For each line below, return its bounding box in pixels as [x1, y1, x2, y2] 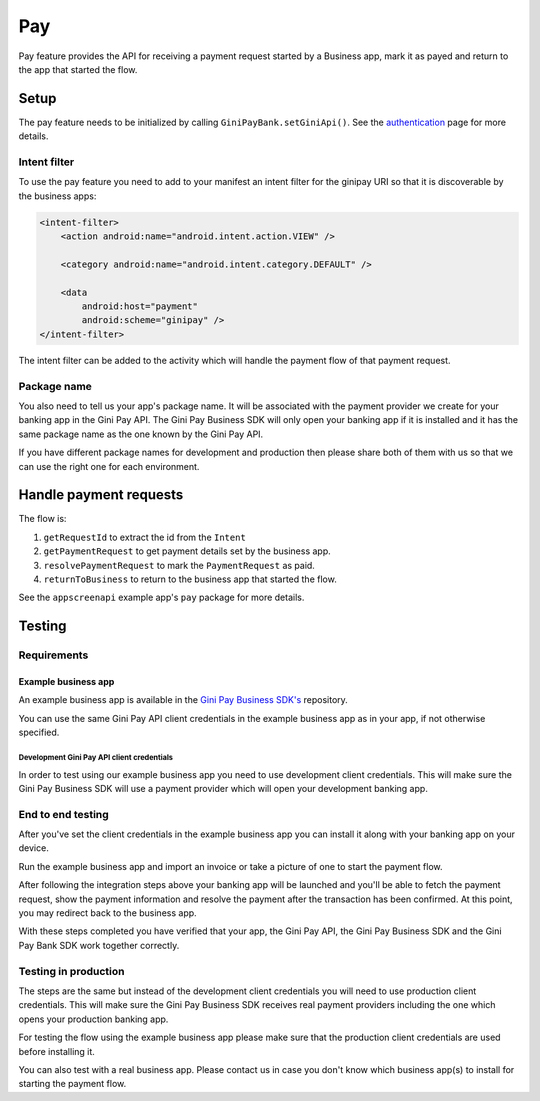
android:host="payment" [81, 301, 199, 312]
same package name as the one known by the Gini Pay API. [18, 428, 264, 440]
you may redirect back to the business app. [18, 907, 197, 919]
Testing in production [18, 964, 125, 978]
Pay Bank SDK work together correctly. [18, 939, 180, 951]
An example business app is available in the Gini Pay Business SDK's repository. [18, 694, 349, 706]
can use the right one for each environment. [18, 460, 200, 472]
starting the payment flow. [18, 1078, 127, 1090]
